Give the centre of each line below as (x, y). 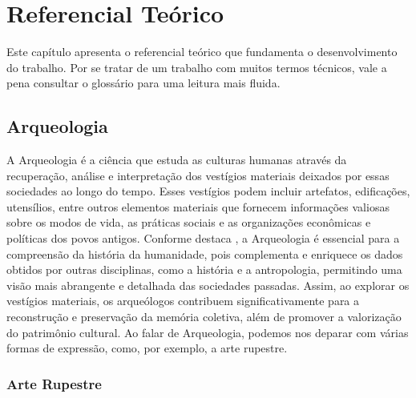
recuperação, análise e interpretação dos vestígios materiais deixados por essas (198, 175)
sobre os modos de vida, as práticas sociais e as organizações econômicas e (189, 222)
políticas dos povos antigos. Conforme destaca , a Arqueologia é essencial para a (203, 238)
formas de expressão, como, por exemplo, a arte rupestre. (147, 348)
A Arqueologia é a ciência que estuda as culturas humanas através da (177, 160)
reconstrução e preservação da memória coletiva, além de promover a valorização (204, 317)
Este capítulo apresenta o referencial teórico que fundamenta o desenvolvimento (202, 52)
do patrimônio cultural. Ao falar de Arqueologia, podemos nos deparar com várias (208, 332)
